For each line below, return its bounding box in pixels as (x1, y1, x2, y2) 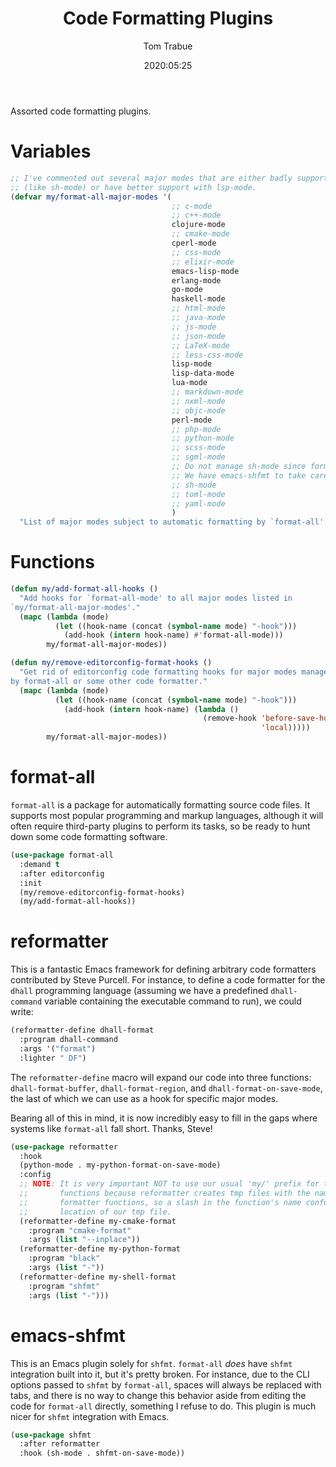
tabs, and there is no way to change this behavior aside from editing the (10, 1389, 307, 1401)
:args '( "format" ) (19, 1043, 97, 1054)
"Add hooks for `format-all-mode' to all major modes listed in (19, 593, 293, 603)
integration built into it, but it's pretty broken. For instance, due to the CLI (10, 1368, 310, 1380)
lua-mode (171, 378, 208, 388)
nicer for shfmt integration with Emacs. (10, 1410, 170, 1422)
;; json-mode (171, 331, 226, 341)
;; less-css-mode (171, 350, 244, 360)
